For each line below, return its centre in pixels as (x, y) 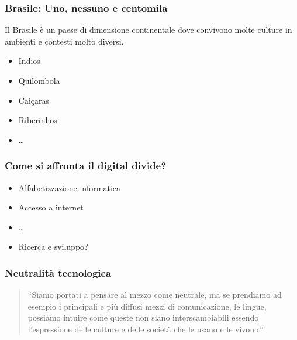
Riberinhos (38, 120)
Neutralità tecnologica (58, 272)
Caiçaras (34, 100)
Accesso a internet (51, 207)
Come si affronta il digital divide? (86, 166)
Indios (29, 61)
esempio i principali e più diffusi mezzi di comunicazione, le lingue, (147, 306)
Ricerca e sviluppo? (53, 246)
